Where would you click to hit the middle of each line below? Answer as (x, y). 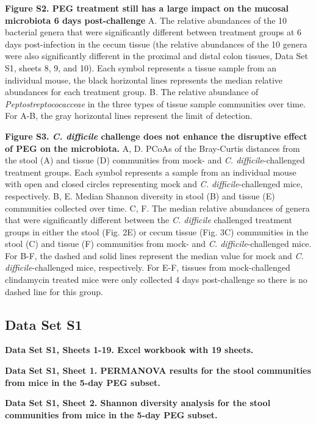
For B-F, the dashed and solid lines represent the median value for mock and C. (154, 255)
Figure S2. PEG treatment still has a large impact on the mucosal (147, 8)
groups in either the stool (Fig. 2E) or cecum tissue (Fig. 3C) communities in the (157, 231)
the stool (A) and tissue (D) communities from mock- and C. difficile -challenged (155, 160)
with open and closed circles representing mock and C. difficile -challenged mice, (154, 184)
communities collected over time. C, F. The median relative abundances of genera (157, 208)
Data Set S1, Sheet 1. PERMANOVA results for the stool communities (158, 370)
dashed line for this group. (54, 291)
